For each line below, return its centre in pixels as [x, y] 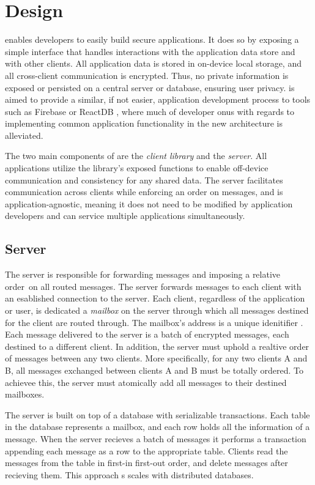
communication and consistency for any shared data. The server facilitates [144, 180]
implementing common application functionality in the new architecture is [144, 123]
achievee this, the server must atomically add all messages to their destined [146, 382]
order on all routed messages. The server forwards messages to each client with [153, 286]
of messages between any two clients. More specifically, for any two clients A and [156, 358]
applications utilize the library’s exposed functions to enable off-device [137, 168]
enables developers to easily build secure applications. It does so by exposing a [152, 39]
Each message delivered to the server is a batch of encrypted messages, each [147, 334]
